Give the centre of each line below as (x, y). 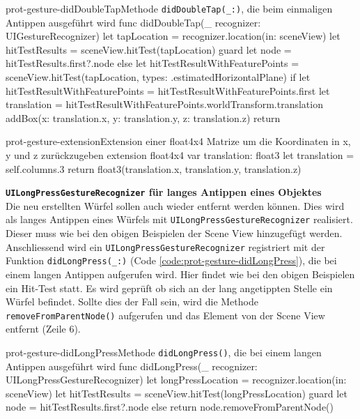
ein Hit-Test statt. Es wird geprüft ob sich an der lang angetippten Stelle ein (169, 288)
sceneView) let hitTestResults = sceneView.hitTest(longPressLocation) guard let (177, 393)
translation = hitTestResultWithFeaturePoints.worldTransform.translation (164, 104)
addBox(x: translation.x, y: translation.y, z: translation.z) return (143, 117)
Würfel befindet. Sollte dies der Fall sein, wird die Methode (132, 302)
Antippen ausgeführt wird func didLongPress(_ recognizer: (132, 366)
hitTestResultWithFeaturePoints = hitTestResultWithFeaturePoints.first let (168, 90)
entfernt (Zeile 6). (43, 329)
